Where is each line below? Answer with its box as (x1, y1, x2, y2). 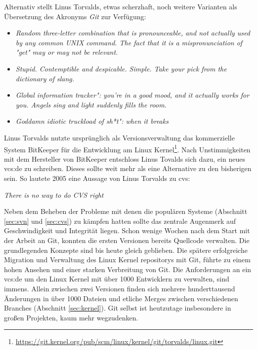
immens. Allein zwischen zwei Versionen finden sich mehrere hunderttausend (4, 283, 235, 293)
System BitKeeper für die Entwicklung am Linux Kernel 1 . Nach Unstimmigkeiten (4, 142, 251, 154)
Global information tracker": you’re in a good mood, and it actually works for (15, 90, 250, 100)
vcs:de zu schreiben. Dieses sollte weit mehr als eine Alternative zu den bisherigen (4, 163, 252, 174)
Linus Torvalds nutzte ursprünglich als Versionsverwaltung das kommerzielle (4, 132, 235, 142)
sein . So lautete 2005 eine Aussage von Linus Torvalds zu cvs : (4, 173, 190, 183)
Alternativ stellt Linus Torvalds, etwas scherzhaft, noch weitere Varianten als (4, 1, 237, 11)
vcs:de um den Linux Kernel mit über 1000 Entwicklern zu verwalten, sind (4, 274, 229, 284)
